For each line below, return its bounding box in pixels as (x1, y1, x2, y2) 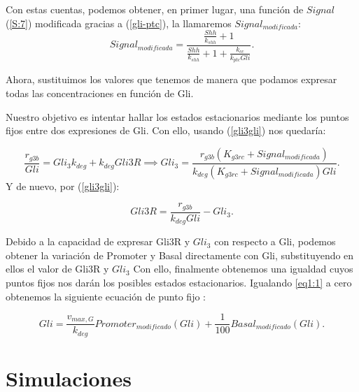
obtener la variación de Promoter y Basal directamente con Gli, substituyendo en (6, 247, 354, 262)
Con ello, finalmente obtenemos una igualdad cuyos (133, 261, 353, 276)
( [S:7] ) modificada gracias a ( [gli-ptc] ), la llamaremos (6, 15, 232, 30)
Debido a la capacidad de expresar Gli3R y (6, 234, 190, 249)
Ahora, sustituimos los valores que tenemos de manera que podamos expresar (6, 72, 337, 87)
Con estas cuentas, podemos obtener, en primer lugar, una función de (6, 2, 304, 16)
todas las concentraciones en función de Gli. (6, 86, 194, 101)
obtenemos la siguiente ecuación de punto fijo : (6, 289, 206, 303)
